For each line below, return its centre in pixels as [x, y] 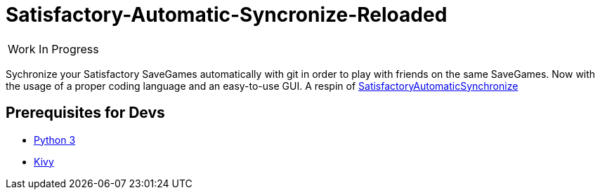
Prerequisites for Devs [85, 113]
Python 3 [55, 140]
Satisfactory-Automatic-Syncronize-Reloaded [227, 15]
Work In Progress [53, 49]
